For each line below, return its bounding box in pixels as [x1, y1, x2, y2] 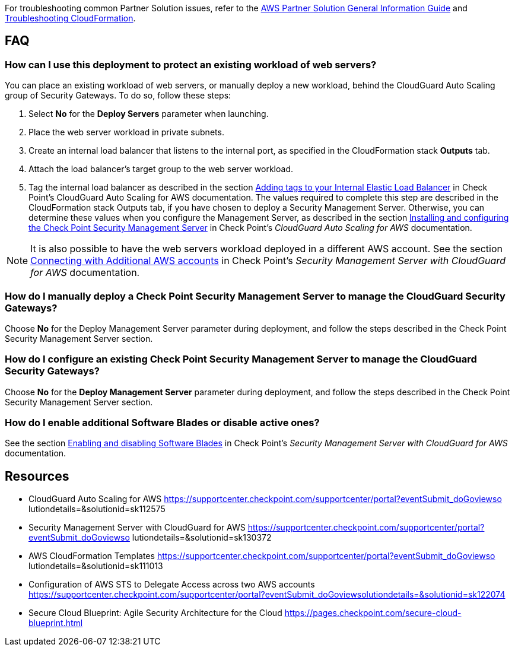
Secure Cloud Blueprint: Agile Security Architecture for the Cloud [28, 608, 282, 618]
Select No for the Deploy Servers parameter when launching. [28, 109, 269, 119]
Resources [5, 468, 69, 484]
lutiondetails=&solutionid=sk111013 [28, 561, 163, 571]
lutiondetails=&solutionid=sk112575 [28, 504, 166, 515]
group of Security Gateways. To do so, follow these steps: [5, 90, 231, 101]
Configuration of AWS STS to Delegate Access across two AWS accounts [28, 579, 315, 590]
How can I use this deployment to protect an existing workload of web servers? [5, 58, 377, 71]
